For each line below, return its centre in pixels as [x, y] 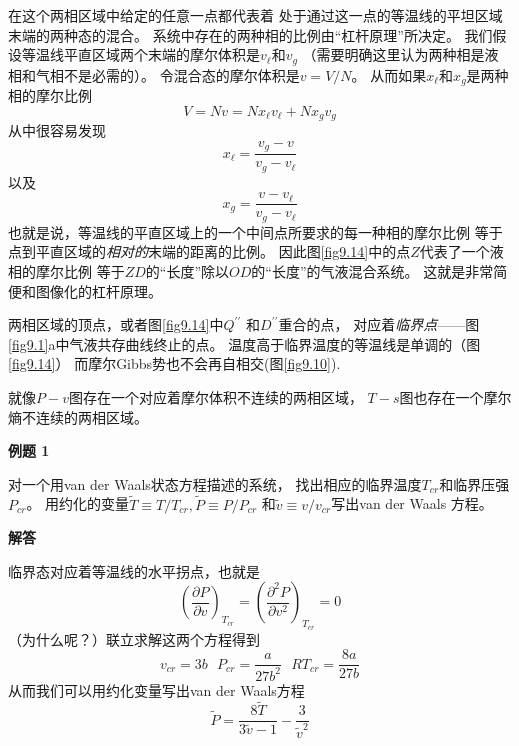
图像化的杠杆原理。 [98, 290]
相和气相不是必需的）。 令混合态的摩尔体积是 [154, 74]
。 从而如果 [389, 74]
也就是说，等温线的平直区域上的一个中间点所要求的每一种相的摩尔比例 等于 [255, 231]
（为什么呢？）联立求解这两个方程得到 [134, 638]
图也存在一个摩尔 [455, 396]
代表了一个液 [461, 251]
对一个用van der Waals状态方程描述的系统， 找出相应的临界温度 [215, 483]
